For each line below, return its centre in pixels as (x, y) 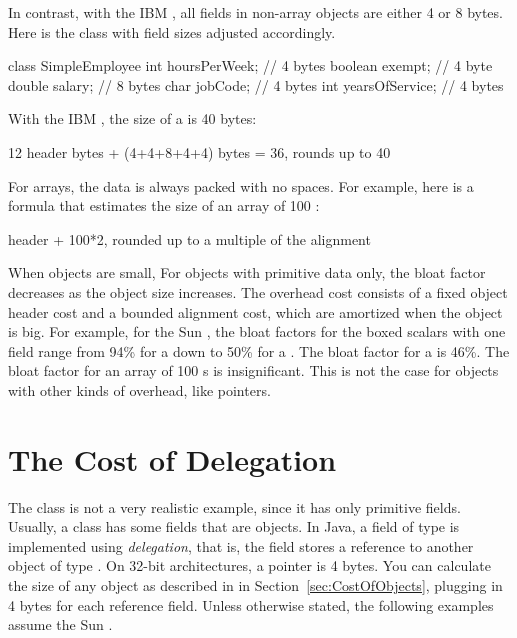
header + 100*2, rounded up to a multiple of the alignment (189, 238)
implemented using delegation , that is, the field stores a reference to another (241, 545)
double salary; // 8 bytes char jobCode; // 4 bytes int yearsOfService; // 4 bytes (256, 84)
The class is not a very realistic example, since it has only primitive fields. (234, 506)
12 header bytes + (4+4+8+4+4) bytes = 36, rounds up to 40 (199, 151)
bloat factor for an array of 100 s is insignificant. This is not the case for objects (253, 370)
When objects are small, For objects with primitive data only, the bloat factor (247, 272)
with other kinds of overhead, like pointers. (139, 389)
